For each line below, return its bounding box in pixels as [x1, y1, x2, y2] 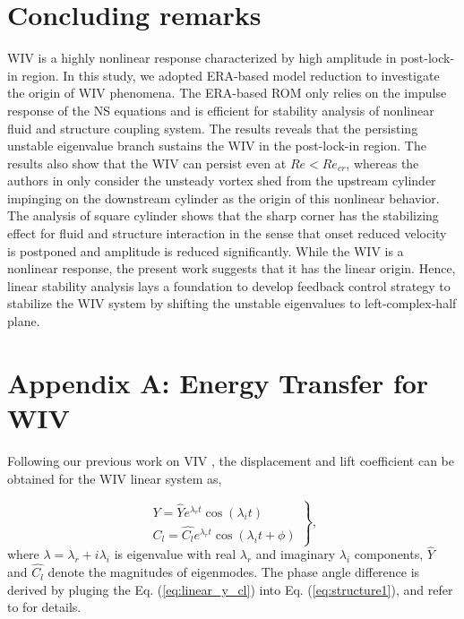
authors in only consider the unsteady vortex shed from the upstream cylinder [7, 171, 436, 190]
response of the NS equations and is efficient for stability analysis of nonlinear [7, 100, 434, 119]
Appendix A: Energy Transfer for [7, 364, 429, 400]
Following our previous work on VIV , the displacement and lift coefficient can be [7, 451, 455, 469]
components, [354, 545, 424, 563]
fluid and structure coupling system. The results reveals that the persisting [7, 118, 418, 137]
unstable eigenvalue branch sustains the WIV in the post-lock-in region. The [7, 136, 426, 155]
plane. [7, 312, 40, 331]
